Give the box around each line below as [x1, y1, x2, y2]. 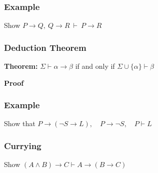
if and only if [75, 61, 115, 71]
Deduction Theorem [4, 41, 86, 53]
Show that [4, 118, 35, 129]
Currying [4, 139, 41, 152]
